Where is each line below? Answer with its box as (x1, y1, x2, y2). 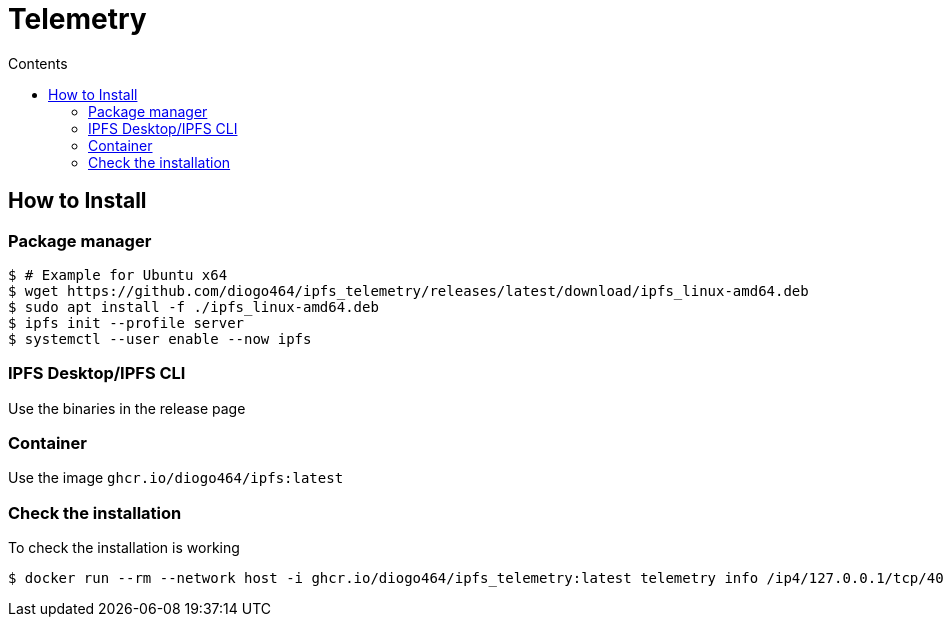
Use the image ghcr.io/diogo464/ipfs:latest (8, 469, 344, 487)
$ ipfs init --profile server (8, 314, 245, 331)
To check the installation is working (8, 539, 240, 557)
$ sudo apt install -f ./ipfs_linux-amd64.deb (8, 298, 379, 315)
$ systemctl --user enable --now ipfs (8, 330, 312, 347)
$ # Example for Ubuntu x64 (8, 266, 228, 283)
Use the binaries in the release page (8, 399, 246, 417)
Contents (8, 54, 68, 72)
